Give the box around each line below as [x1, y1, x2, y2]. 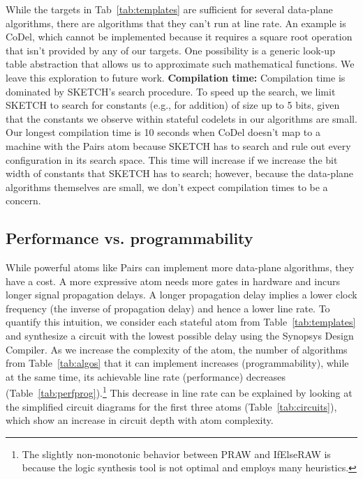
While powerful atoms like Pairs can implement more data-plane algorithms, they [6, 260, 355, 275]
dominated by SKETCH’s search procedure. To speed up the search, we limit [6, 84, 336, 98]
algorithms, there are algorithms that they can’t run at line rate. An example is [6, 15, 346, 30]
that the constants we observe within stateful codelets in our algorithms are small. [6, 111, 357, 126]
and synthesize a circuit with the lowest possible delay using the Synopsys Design [6, 328, 354, 343]
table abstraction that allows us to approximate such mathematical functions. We [6, 56, 355, 71]
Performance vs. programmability [6, 227, 253, 249]
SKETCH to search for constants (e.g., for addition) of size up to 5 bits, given [6, 98, 340, 112]
